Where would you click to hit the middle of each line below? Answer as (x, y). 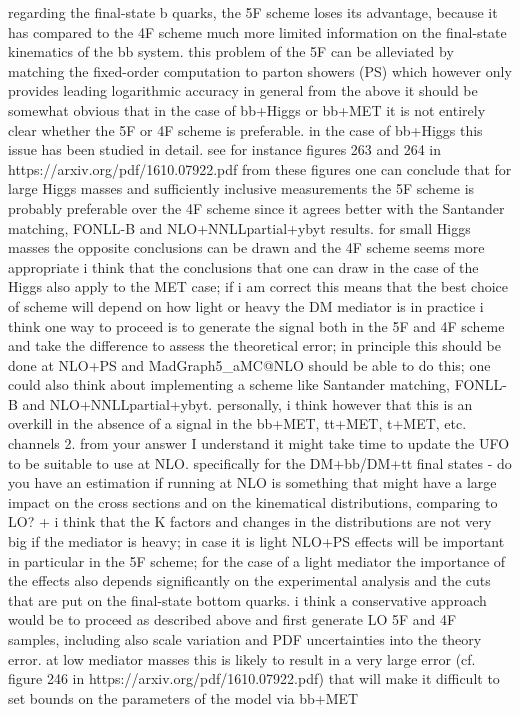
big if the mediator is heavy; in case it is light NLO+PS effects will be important (256, 541)
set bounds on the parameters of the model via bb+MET (183, 697)
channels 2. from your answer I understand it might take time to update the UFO (259, 443)
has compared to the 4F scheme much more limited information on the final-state (257, 31)
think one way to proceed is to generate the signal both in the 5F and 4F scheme (256, 325)
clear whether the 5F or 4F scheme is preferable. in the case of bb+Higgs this (245, 129)
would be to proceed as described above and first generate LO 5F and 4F (232, 619)
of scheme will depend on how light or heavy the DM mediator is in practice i (246, 305)
